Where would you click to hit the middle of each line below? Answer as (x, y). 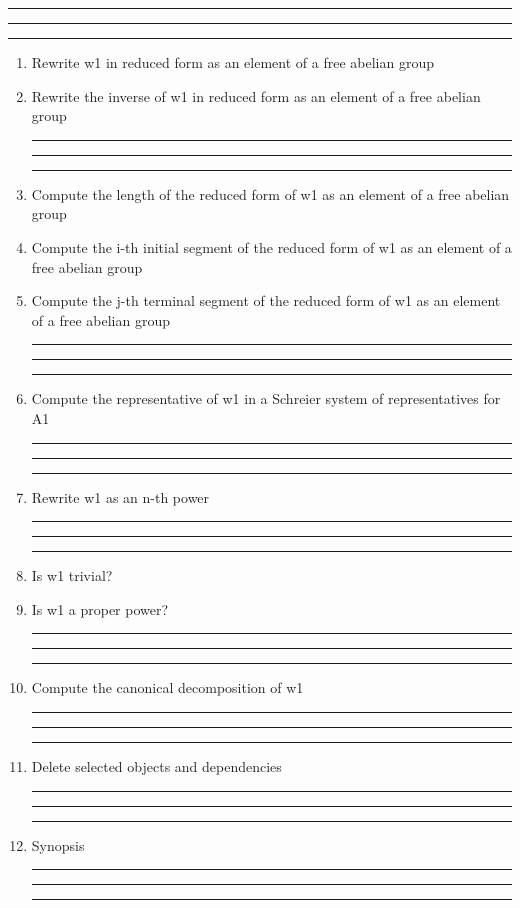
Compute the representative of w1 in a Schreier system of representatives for (266, 398)
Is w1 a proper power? (100, 608)
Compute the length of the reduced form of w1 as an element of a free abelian (270, 193)
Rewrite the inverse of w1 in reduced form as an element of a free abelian (256, 95)
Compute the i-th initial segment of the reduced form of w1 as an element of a (271, 246)
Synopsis (58, 844)
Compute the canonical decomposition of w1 (167, 687)
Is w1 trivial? (72, 575)
